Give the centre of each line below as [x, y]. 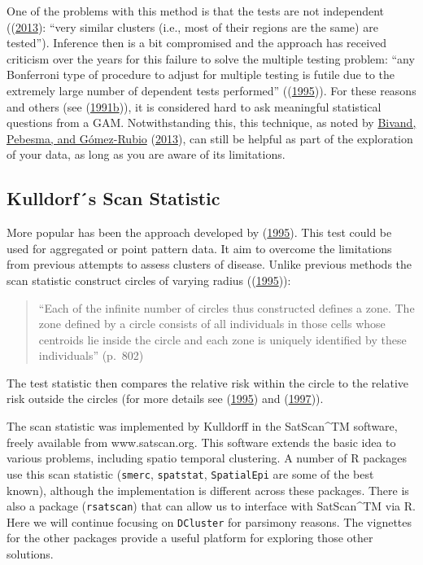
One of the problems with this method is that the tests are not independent [196, 11]
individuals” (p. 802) [91, 355]
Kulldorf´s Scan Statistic [113, 198]
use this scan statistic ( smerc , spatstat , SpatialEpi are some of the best [190, 473]
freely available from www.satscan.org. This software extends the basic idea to [201, 442]
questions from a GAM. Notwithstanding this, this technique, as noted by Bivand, [211, 123]
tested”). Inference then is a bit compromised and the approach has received [197, 43]
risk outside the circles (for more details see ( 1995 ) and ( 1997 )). [165, 399]
